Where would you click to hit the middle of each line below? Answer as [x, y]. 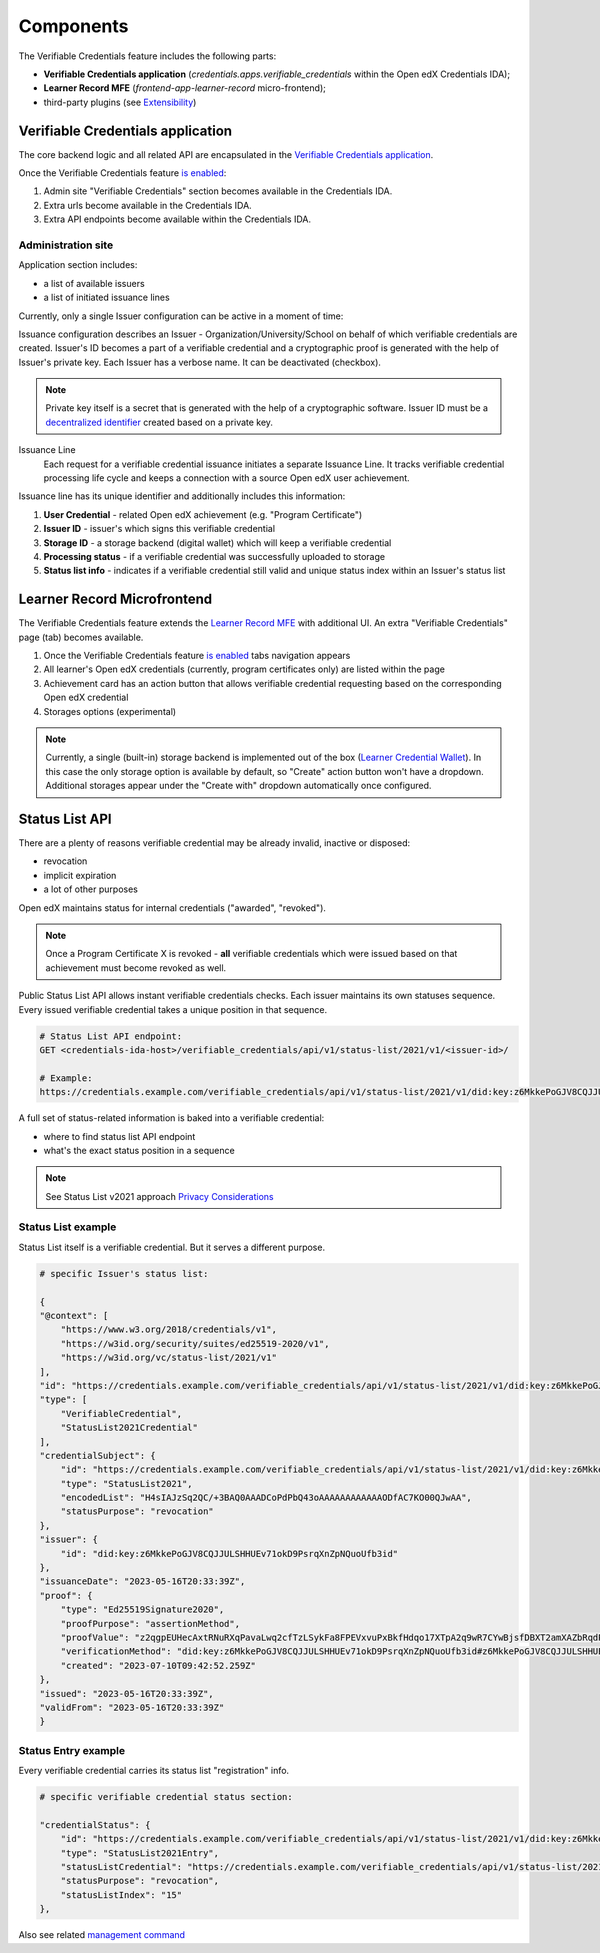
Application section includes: [78, 265]
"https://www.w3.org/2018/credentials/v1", [168, 1329]
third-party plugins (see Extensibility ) [120, 102]
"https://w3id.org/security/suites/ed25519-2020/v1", [195, 1343]
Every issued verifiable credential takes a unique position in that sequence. [173, 1009]
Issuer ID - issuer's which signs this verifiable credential [159, 529]
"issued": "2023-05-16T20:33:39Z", [126, 1693]
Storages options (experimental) [110, 711]
